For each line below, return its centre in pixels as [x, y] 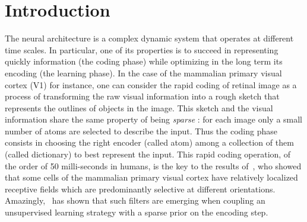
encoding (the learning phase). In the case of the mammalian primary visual [143, 73]
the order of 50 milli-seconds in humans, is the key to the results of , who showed [153, 165]
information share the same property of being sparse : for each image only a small [153, 119]
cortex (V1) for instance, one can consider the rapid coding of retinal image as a [151, 84]
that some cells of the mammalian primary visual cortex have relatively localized [151, 177]
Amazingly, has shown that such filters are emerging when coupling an [135, 200]
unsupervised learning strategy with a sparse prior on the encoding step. [137, 212]
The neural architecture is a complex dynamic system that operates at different [149, 38]
